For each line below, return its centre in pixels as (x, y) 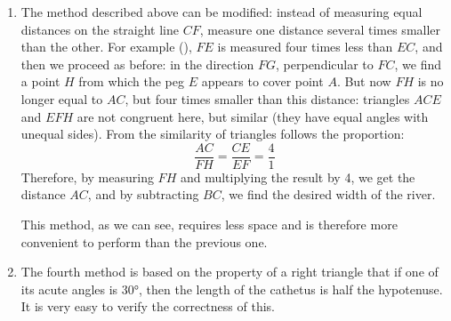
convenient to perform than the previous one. (144, 241)
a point (40, 81)
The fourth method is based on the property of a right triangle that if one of (230, 272)
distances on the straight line (100, 29)
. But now (364, 81)
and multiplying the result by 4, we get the (298, 177)
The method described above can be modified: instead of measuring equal (221, 12)
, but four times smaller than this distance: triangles (267, 98)
